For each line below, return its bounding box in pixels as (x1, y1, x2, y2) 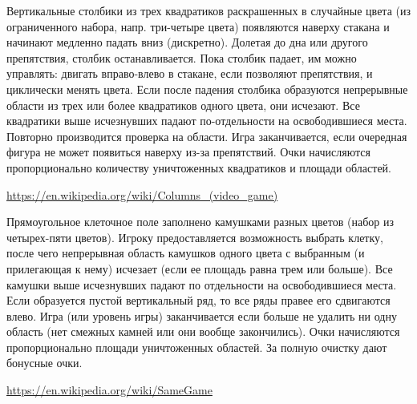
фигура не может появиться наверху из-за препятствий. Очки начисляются (6, 143, 370, 160)
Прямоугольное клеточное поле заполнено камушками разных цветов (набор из (6, 213, 394, 230)
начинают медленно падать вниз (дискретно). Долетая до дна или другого (6, 34, 368, 50)
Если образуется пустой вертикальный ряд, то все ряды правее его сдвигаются (6, 292, 391, 309)
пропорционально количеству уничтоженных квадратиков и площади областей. (6, 159, 392, 176)
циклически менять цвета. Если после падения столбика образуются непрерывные (6, 80, 408, 97)
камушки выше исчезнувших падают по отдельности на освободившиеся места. (6, 276, 397, 293)
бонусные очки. (6, 354, 83, 371)
